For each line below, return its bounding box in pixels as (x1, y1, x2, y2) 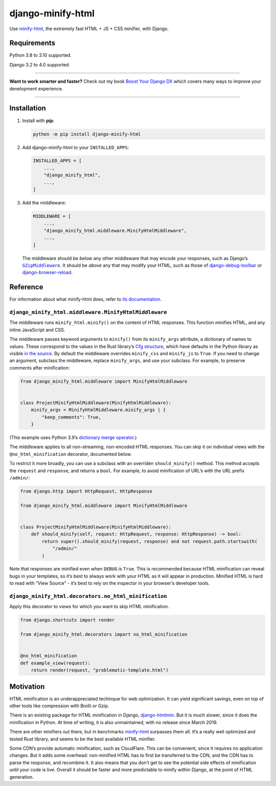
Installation (9, 104, 46, 112)
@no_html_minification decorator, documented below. (9, 451, 132, 457)
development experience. (9, 85, 63, 91)
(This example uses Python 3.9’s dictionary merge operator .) (9, 434, 137, 441)
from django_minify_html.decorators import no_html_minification (20, 632, 188, 637)
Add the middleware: (22, 200, 66, 206)
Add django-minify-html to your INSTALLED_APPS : (22, 144, 129, 150)
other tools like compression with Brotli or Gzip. (9, 703, 109, 709)
